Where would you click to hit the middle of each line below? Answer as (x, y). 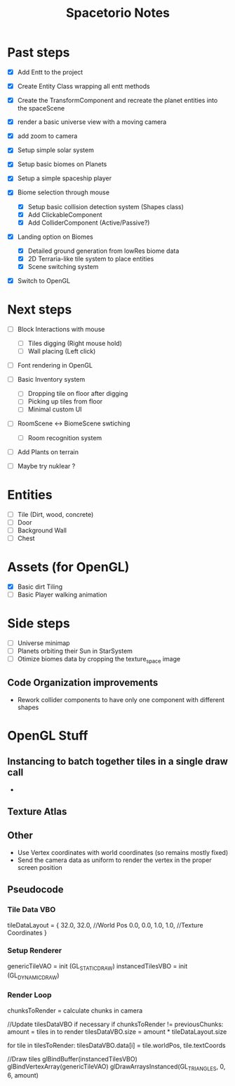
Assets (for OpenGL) (68, 567)
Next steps (40, 310)
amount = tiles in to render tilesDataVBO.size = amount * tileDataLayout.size (117, 1031)
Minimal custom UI (55, 409)
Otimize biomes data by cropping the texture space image (99, 660)
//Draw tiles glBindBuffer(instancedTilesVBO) (73, 1059)
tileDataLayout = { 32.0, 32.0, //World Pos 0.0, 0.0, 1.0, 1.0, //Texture (105, 925)
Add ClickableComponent (65, 214)
